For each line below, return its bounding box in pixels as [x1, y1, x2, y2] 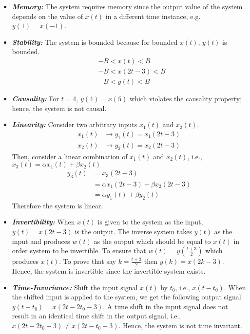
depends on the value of [12, 11, 83, 21]
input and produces [12, 236, 70, 246]
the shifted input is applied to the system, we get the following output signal [12, 292, 241, 302]
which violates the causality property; [130, 93, 242, 104]
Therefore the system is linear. [12, 200, 103, 210]
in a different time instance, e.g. [105, 11, 201, 21]
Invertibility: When [12, 217, 75, 227]
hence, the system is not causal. [12, 103, 107, 113]
